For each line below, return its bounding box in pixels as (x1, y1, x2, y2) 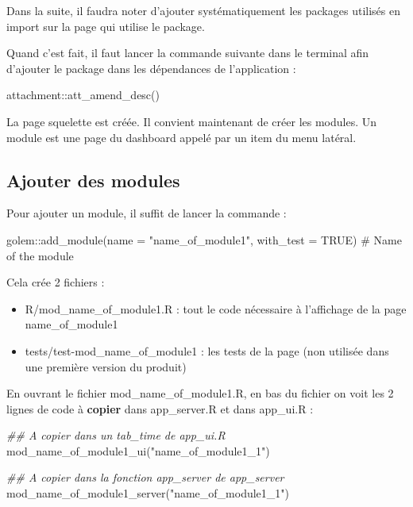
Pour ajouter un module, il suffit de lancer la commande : (6, 205, 287, 221)
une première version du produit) (25, 358, 187, 374)
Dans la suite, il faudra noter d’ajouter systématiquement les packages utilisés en (6, 2, 400, 18)
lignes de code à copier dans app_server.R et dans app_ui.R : (6, 400, 314, 417)
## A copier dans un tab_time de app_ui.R (6, 427, 226, 444)
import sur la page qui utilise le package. (6, 17, 205, 34)
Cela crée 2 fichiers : (6, 274, 105, 290)
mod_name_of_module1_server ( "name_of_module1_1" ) (6, 485, 289, 501)
